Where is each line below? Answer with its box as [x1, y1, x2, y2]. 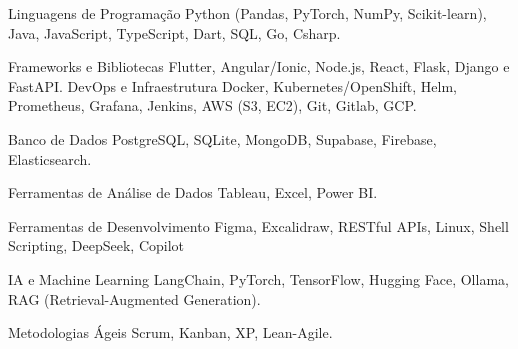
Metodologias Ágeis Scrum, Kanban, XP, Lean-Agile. [8, 322, 333, 343]
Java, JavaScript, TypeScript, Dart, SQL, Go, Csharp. [8, 22, 341, 43]
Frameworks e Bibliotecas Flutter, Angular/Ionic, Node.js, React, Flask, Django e [8, 56, 510, 77]
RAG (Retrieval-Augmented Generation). [8, 288, 261, 309]
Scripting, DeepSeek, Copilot [8, 235, 185, 256]
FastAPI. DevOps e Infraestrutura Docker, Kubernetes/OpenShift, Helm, [8, 75, 457, 96]
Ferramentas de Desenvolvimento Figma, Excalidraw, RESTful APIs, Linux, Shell [8, 215, 509, 236]
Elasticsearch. [8, 148, 92, 169]
